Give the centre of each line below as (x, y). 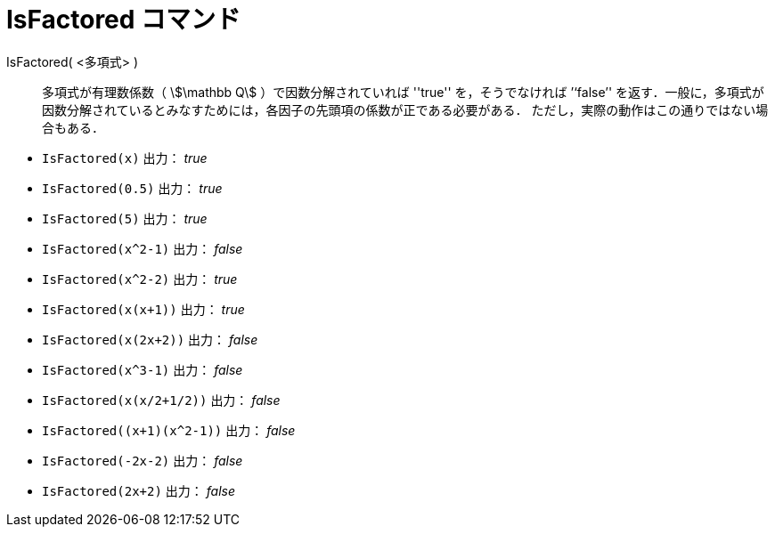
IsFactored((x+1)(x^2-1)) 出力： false (169, 430)
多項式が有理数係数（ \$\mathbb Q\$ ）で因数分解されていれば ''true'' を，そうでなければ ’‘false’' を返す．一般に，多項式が (403, 92)
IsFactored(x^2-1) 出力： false (143, 248)
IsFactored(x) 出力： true (125, 158)
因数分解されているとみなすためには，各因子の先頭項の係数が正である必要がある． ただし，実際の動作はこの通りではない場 (405, 109)
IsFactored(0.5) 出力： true (132, 188)
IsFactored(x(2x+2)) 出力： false (150, 339)
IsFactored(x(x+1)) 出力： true (143, 309)
